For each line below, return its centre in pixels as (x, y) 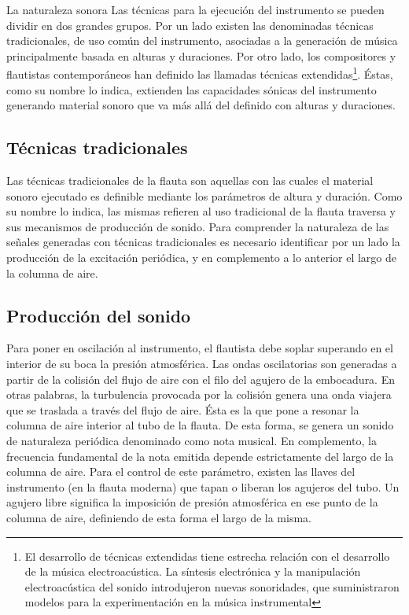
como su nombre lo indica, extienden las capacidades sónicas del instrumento (192, 89)
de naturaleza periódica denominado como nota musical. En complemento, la (192, 440)
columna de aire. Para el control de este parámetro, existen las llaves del (181, 471)
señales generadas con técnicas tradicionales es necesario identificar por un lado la (203, 242)
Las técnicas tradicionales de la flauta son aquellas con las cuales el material (190, 180)
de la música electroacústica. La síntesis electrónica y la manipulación (193, 571)
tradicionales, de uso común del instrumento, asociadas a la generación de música (202, 41)
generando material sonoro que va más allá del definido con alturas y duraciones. (201, 105)
